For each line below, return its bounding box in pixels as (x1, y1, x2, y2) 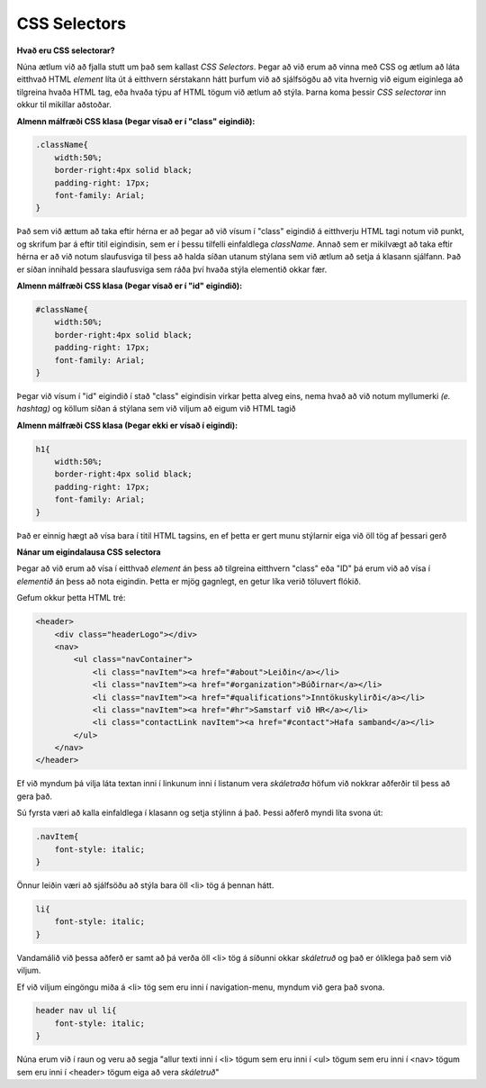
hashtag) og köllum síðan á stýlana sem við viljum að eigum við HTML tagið (16, 403, 296, 414)
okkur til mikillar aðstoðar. (16, 99, 112, 110)
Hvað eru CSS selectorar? (16, 45, 116, 56)
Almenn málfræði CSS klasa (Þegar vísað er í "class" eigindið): (16, 115, 256, 126)
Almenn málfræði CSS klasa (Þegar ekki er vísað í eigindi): (16, 420, 238, 431)
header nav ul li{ (35, 1005, 117, 1016)
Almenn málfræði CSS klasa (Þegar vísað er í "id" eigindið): (16, 280, 243, 291)
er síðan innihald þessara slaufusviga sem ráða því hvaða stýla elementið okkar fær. (16, 264, 328, 275)
